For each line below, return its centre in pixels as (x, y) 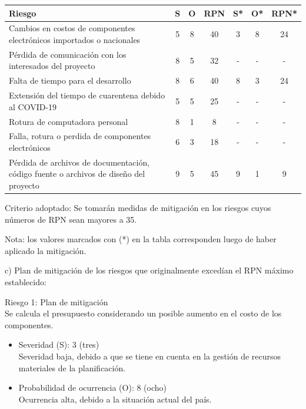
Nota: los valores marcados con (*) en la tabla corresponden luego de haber (141, 239)
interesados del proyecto (52, 66)
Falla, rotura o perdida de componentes (80, 136)
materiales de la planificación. (72, 367)
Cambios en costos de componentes (72, 28)
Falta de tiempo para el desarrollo (70, 80)
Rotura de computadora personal (69, 121)
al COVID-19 (33, 106)
